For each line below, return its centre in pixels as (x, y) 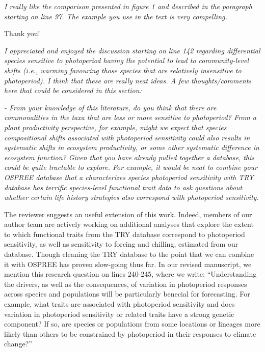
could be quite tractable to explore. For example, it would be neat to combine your (131, 167)
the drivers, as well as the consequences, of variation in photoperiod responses (126, 284)
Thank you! (22, 33)
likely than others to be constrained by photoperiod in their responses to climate (130, 333)
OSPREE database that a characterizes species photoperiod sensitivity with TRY (129, 177)
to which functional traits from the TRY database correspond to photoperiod (125, 234)
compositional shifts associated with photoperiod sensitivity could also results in (127, 137)
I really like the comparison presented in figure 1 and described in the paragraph (128, 6)
